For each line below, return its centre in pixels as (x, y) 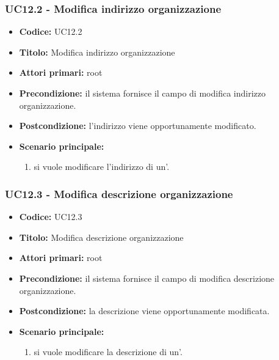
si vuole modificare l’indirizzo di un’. (102, 167)
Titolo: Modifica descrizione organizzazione (101, 237)
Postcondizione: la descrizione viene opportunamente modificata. (144, 311)
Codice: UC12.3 (51, 217)
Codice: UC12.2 (51, 31)
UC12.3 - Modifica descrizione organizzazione (119, 193)
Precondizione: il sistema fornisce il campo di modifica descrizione (147, 278)
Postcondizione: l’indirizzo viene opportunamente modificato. (138, 126)
